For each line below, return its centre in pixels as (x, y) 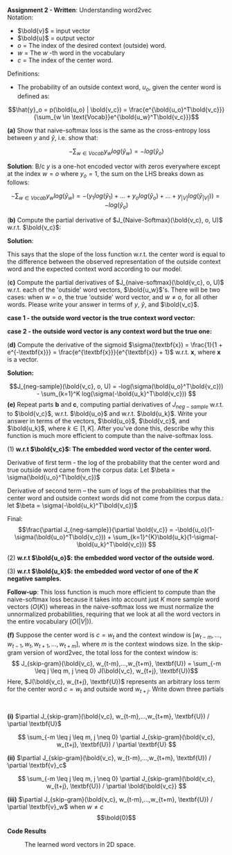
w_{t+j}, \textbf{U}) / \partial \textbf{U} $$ (116, 745)
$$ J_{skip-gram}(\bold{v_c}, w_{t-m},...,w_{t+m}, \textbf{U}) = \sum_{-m (116, 664)
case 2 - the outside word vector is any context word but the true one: (110, 331)
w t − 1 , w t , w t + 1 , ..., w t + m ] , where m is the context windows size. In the (107, 645)
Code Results (27, 831)
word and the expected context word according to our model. (95, 269)
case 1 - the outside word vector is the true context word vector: (101, 317)
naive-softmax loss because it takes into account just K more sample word (114, 599)
